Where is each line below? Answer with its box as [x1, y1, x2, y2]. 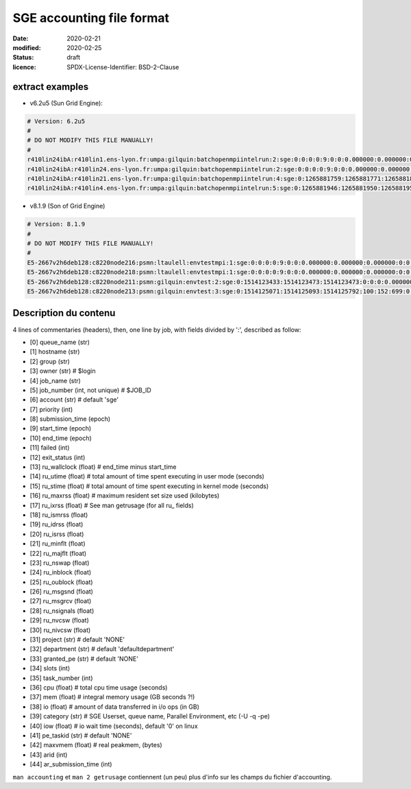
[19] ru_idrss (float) [29, 520, 84, 529]
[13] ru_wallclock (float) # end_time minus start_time [29, 463, 177, 471]
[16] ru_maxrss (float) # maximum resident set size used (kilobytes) [29, 491, 220, 500]
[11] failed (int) [29, 444, 70, 452]
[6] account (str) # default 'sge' [29, 396, 119, 404]
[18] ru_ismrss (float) [29, 511, 88, 519]
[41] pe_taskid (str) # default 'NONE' [29, 731, 132, 740]
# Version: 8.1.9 [27, 220, 86, 228]
